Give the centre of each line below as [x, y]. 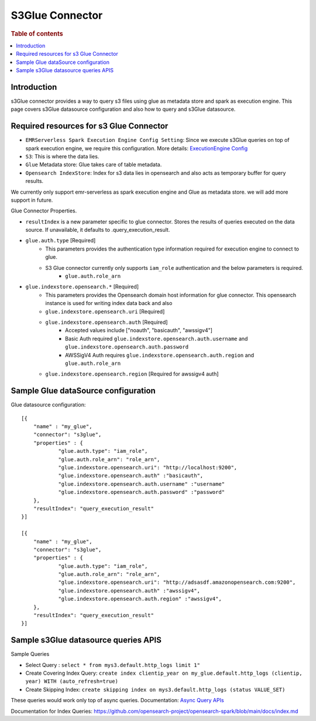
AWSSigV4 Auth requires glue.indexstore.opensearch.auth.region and [160, 355]
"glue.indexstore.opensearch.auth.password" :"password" [142, 492]
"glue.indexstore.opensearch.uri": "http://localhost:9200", [148, 467]
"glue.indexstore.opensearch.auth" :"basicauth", [131, 476]
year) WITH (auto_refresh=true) [72, 681]
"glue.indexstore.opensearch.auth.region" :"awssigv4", [140, 599]
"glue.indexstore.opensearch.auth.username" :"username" [142, 484]
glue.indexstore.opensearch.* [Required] [82, 287]
